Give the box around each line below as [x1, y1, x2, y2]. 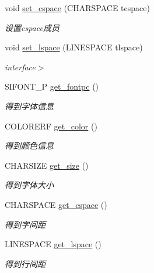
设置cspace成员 [5, 21, 60, 33]
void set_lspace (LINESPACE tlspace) [5, 41, 143, 53]
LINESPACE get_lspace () [5, 238, 101, 250]
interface [5, 60, 36, 73]
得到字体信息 [5, 100, 54, 112]
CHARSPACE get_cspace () [5, 198, 107, 210]
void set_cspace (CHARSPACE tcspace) [5, 2, 150, 13]
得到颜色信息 [5, 139, 54, 152]
